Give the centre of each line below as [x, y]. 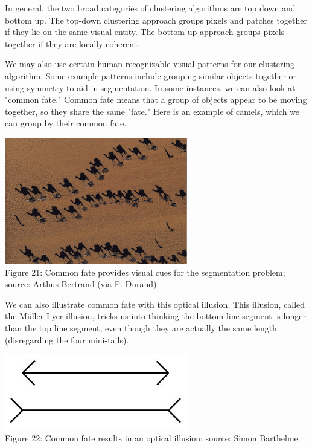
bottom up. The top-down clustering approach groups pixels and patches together [156, 20]
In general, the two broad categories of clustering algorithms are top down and [150, 8]
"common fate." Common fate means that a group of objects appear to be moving [156, 99]
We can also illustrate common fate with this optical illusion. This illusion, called [155, 304]
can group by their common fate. [66, 123]
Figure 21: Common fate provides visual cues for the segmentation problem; [145, 272]
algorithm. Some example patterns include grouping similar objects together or [151, 75]
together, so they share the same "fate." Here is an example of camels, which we [152, 111]
